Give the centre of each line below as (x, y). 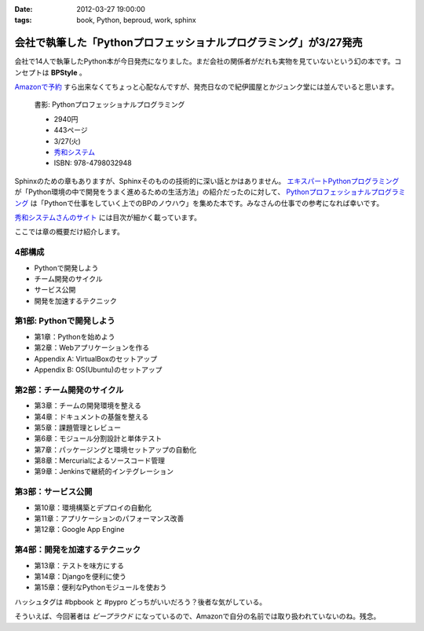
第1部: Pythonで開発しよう (65, 321)
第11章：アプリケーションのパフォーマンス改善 (109, 519)
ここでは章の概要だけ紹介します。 (69, 232)
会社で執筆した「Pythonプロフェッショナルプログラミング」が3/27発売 (188, 43)
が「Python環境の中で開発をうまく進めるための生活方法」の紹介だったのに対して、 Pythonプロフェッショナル (193, 192)
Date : (24, 9)
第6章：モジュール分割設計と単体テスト (98, 438)
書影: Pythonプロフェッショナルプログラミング (110, 105)
